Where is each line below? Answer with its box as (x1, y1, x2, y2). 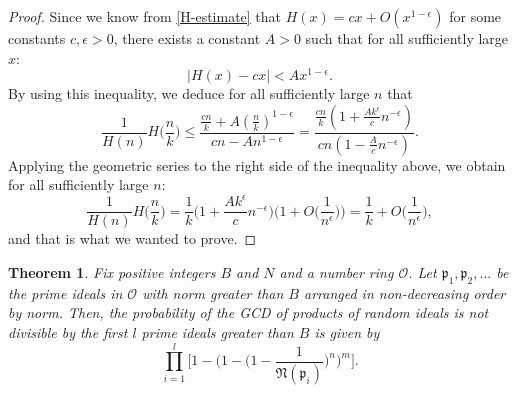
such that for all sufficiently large (305, 28, 509, 48)
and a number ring (279, 262, 394, 283)
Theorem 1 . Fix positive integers (8, 262, 216, 283)
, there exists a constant (113, 28, 261, 48)
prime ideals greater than (141, 322, 294, 343)
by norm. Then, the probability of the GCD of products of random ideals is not (8, 302, 489, 323)
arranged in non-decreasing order (303, 282, 506, 303)
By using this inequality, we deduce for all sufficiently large (8, 83, 370, 104)
